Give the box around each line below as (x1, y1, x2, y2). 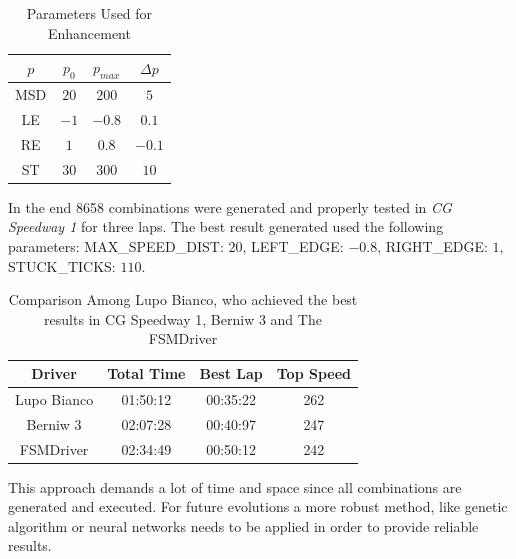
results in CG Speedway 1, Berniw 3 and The (44, 308, 322, 329)
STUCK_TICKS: (8, 255, 116, 276)
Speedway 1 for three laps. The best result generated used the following (8, 216, 444, 237)
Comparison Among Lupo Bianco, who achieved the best (8, 289, 358, 310)
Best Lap (199, 363, 263, 384)
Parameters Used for (26, 3, 153, 23)
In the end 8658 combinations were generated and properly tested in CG (8, 196, 452, 217)
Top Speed (276, 363, 352, 384)
